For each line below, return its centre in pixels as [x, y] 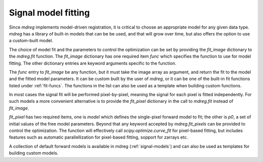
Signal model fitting [49, 13]
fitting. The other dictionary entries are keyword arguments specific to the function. [93, 63]
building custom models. [34, 153]
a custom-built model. [31, 41]
